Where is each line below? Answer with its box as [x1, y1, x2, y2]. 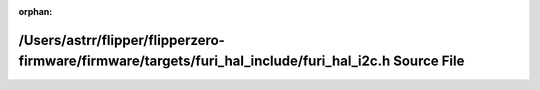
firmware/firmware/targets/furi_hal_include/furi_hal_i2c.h [18, 53, 391, 70]
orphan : [18, 6, 53, 17]
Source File [393, 53, 465, 70]
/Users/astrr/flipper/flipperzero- [18, 31, 225, 49]
